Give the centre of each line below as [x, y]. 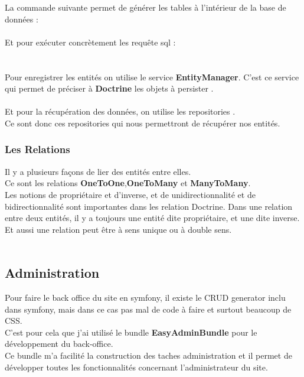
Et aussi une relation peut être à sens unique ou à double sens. [118, 229]
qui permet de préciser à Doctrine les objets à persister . [109, 88]
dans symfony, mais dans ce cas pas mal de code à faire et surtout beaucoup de [148, 309]
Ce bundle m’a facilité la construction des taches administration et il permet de [148, 355]
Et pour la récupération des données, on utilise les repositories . [120, 111]
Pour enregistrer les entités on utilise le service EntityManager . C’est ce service [152, 77]
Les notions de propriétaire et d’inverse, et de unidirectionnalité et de [130, 194]
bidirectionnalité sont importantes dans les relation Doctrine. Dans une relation [149, 206]
